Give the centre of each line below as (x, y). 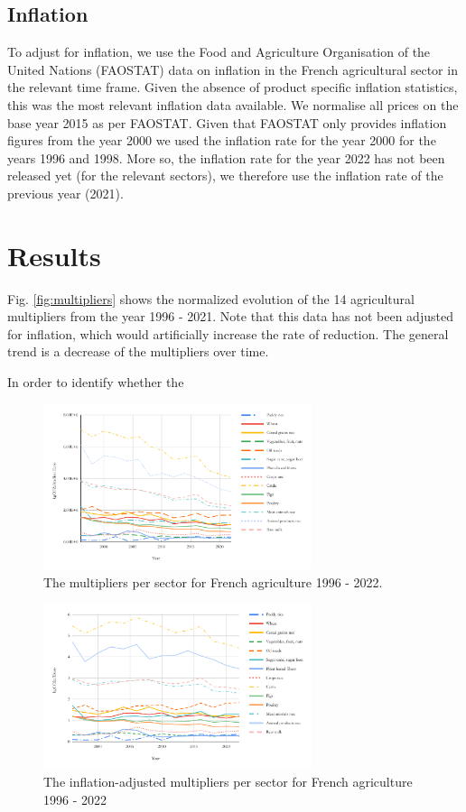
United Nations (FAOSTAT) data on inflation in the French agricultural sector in (233, 69)
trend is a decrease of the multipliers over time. (138, 351)
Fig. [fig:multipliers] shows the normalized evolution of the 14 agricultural (211, 298)
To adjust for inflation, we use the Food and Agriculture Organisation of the (219, 52)
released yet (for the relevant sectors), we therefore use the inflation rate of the (225, 175)
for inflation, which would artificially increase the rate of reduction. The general (228, 333)
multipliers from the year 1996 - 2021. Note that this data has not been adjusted (230, 316)
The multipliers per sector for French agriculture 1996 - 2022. (213, 581)
